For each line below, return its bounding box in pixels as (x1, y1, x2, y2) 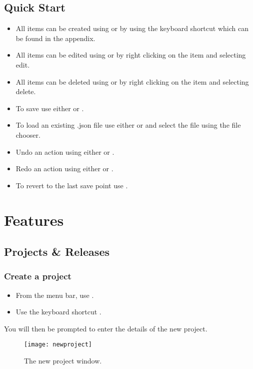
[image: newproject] (24, 341, 92, 348)
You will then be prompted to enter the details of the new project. (4, 323, 207, 333)
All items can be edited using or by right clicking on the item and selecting (15, 50, 246, 60)
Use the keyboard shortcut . (15, 306, 101, 317)
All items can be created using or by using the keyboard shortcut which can (15, 23, 248, 34)
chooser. (15, 129, 40, 140)
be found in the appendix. (15, 33, 95, 43)
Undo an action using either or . (15, 146, 114, 157)
